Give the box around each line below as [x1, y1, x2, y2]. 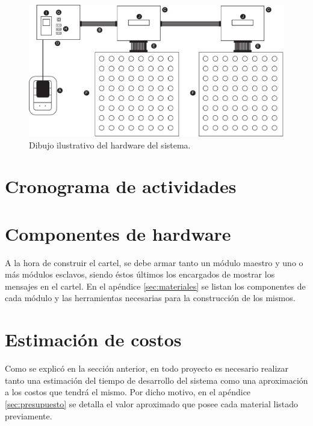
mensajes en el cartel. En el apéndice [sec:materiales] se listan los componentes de [5, 279, 306, 292]
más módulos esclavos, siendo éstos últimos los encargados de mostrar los [5, 268, 275, 281]
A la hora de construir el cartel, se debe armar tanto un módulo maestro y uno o [5, 256, 303, 269]
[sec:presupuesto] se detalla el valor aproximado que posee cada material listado [5, 397, 299, 410]
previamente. [5, 409, 52, 422]
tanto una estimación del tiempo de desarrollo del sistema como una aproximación [5, 374, 308, 386]
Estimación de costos [5, 327, 182, 352]
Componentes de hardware [5, 221, 231, 246]
